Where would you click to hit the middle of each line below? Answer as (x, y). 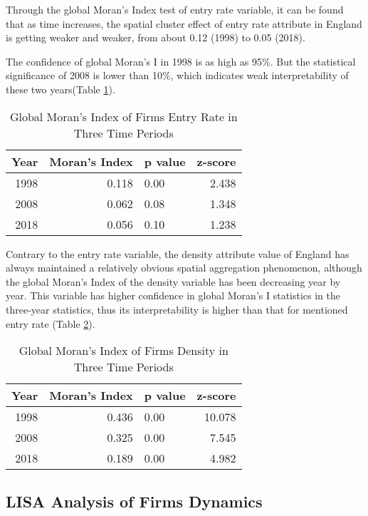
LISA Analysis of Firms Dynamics (134, 501)
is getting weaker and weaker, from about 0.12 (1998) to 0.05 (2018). (156, 37)
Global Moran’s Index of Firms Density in (123, 351)
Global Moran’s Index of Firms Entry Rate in (123, 116)
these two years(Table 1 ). (61, 89)
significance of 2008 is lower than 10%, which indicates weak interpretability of (177, 75)
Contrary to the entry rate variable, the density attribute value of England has (178, 253)
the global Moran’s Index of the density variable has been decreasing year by (173, 281)
